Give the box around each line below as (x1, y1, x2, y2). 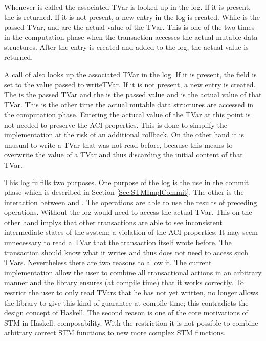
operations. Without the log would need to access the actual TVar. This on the (4, 207, 252, 217)
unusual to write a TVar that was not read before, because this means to (4, 139, 233, 150)
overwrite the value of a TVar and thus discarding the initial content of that (4, 149, 243, 160)
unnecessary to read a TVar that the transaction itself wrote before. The (4, 237, 232, 248)
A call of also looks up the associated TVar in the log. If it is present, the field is (4, 69, 257, 79)
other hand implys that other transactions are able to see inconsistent (4, 216, 223, 227)
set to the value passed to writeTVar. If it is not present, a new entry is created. (4, 79, 256, 90)
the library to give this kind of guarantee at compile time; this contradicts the (4, 297, 249, 308)
